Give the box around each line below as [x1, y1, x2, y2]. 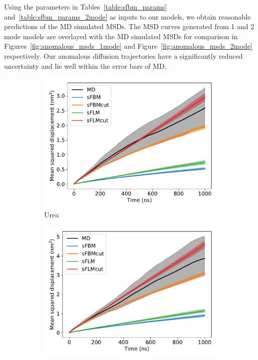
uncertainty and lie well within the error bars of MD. [4, 60, 167, 71]
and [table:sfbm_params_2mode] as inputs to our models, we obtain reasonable [4, 11, 251, 22]
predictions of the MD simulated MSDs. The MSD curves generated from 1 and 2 [4, 21, 254, 32]
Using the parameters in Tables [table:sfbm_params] [4, 2, 167, 12]
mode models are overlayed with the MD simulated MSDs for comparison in [4, 31, 237, 41]
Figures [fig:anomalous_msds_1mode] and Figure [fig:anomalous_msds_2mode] [4, 41, 252, 51]
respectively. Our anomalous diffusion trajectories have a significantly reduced [4, 50, 243, 61]
